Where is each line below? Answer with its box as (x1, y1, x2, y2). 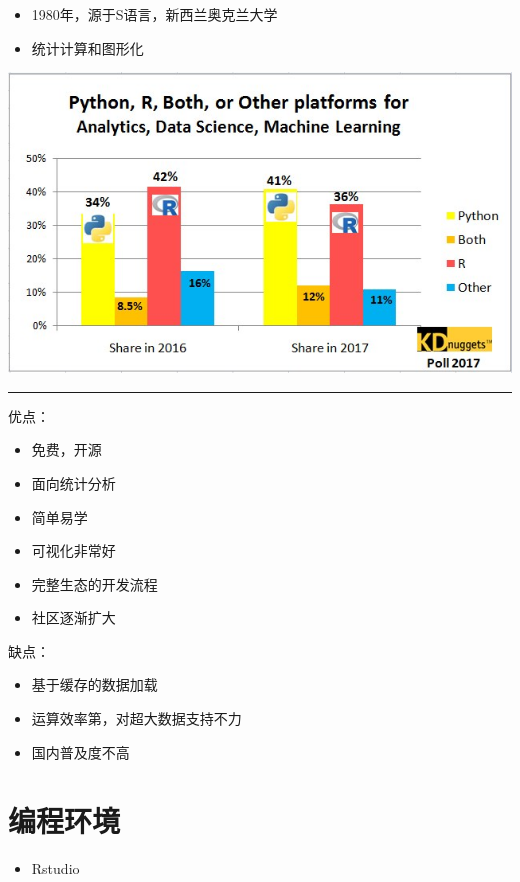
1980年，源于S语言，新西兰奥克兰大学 (31, 4, 278, 24)
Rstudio (31, 858, 80, 879)
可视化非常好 (31, 540, 116, 561)
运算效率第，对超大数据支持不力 (31, 708, 242, 729)
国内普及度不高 (31, 741, 130, 762)
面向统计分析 (31, 472, 116, 493)
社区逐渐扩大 (31, 607, 116, 628)
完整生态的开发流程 (31, 573, 158, 594)
